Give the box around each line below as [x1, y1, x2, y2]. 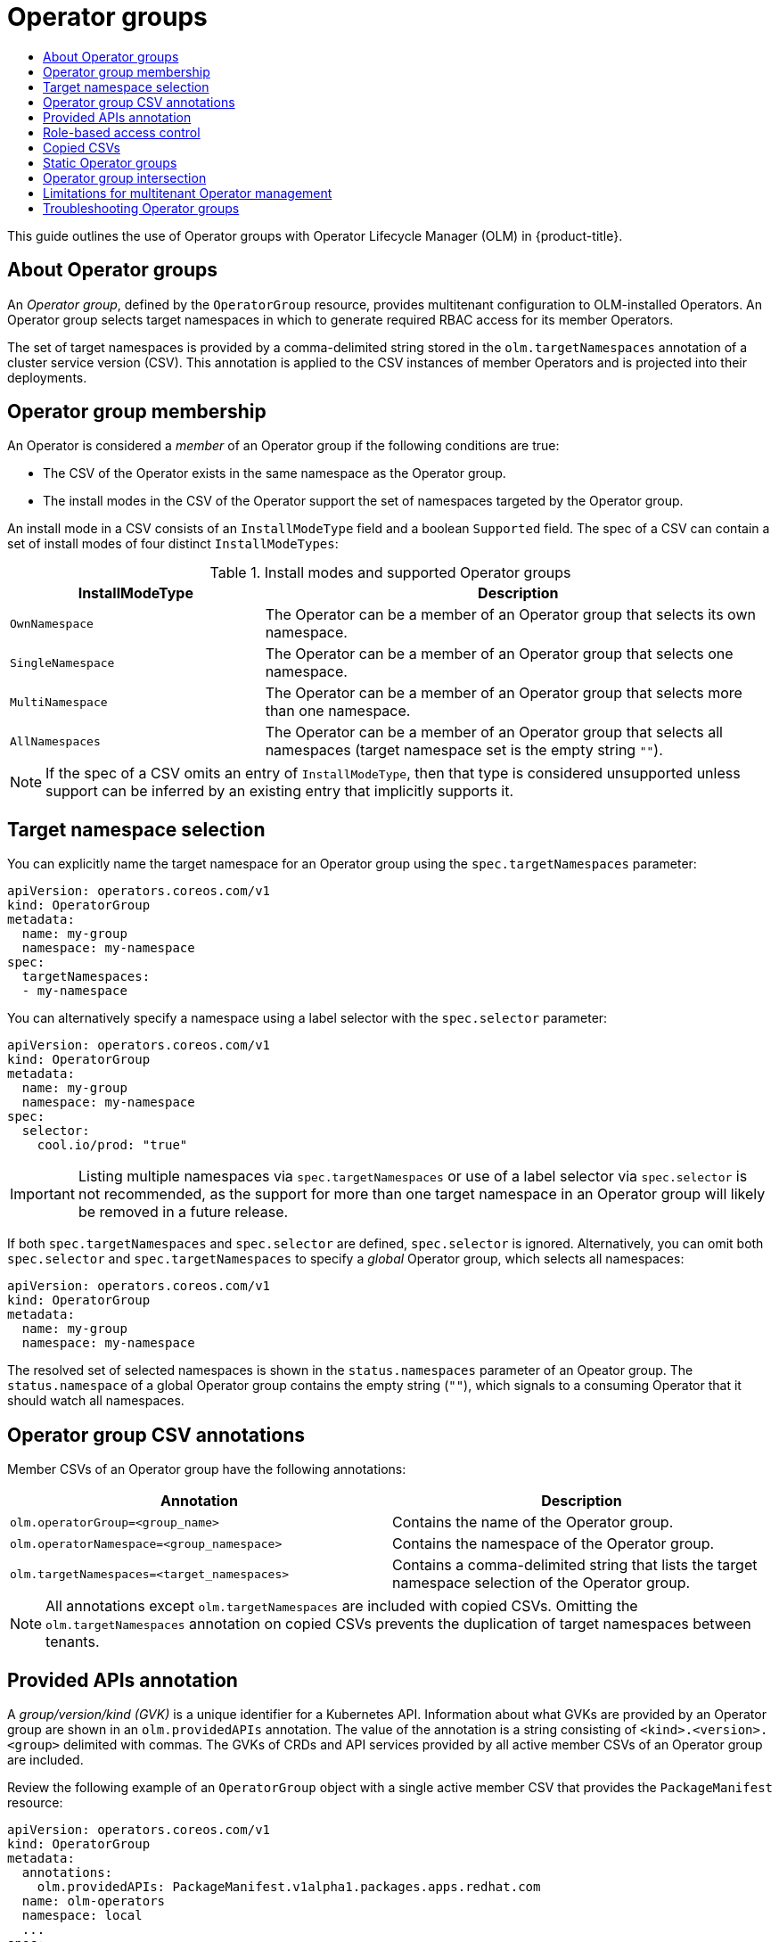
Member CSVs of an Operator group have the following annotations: [7, 1461, 406, 1477]
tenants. [45, 1633, 100, 1651]
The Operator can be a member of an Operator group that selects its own [265, 605, 756, 624]
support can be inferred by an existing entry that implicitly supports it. [45, 782, 514, 801]
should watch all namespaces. [7, 1393, 184, 1409]
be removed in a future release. [78, 1203, 289, 1222]
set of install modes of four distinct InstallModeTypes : [7, 536, 339, 552]
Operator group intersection [43, 169, 207, 185]
